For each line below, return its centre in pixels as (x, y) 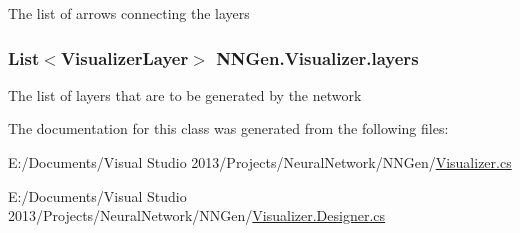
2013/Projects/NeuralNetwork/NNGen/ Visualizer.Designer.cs (197, 215)
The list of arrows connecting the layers (129, 13)
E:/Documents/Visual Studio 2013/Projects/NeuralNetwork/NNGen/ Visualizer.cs (260, 162)
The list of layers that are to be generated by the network (185, 94)
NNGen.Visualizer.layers (317, 57)
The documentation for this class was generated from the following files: (228, 128)
